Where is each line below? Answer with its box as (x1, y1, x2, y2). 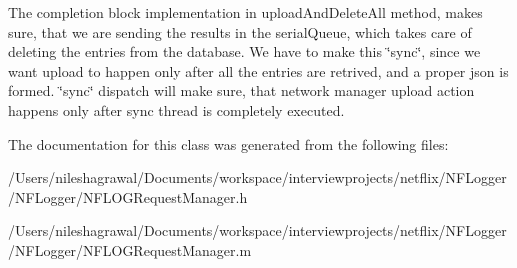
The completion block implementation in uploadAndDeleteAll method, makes (8, 2, 483, 22)
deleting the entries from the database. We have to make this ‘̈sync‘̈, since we (8, 41, 481, 62)
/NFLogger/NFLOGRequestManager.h (8, 186, 248, 207)
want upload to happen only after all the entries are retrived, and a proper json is (8, 60, 509, 81)
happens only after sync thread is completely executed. (8, 99, 345, 120)
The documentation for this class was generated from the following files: (8, 133, 449, 154)
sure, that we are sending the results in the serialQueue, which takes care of (8, 21, 472, 42)
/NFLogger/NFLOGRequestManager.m (8, 239, 252, 260)
